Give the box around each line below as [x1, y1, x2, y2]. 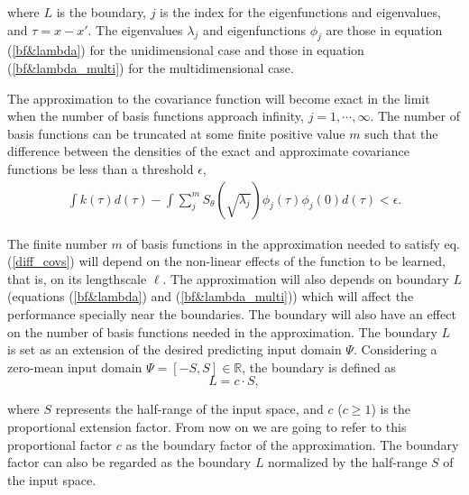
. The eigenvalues [87, 20, 183, 39]
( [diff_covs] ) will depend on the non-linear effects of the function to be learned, [7, 252, 446, 270]
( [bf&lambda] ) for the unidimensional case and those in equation [7, 41, 364, 60]
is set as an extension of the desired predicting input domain [7, 340, 342, 359]
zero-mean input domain [7, 357, 143, 376]
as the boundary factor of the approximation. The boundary [125, 435, 459, 454]
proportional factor [7, 435, 113, 454]
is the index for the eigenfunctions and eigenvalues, [160, 3, 441, 21]
